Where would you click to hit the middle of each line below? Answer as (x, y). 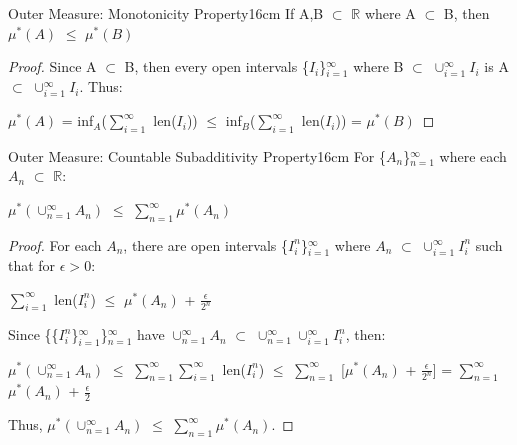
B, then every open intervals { (216, 66)
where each (473, 155)
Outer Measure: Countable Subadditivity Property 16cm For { (197, 155)
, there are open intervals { (206, 244)
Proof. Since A (52, 66)
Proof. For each (55, 244)
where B (378, 66)
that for (32, 265)
